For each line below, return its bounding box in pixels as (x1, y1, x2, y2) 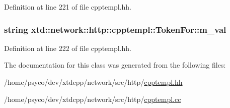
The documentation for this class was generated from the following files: (4, 60, 226, 70)
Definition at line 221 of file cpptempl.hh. (4, 2, 132, 12)
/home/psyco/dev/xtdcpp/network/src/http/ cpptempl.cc (4, 93, 181, 104)
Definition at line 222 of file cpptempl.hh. (4, 42, 132, 53)
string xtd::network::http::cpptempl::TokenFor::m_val (4, 23, 226, 35)
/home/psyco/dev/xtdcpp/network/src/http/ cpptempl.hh (4, 77, 183, 87)
